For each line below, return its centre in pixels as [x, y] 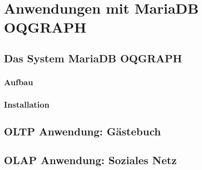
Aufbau [18, 82]
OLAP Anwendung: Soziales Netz [90, 160]
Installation [27, 104]
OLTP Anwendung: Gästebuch [83, 131]
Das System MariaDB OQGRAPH [93, 58]
